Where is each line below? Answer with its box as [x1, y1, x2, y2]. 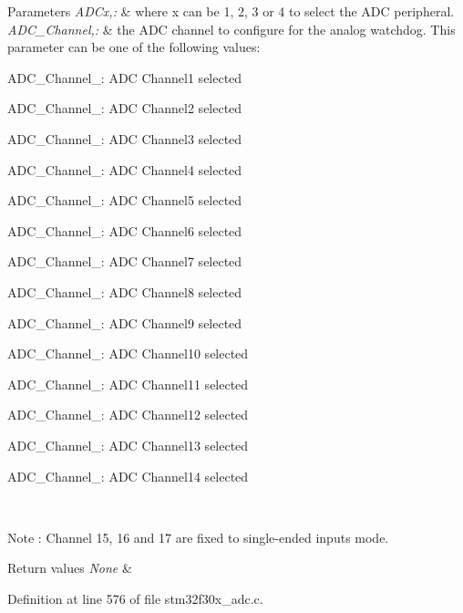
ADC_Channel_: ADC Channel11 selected [7, 374, 249, 393]
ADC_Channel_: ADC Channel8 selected [7, 282, 242, 301]
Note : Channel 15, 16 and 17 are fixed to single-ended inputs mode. [7, 527, 389, 546]
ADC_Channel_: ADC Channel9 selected [7, 313, 242, 332]
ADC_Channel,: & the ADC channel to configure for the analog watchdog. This [7, 19, 456, 38]
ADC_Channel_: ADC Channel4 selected [7, 160, 242, 179]
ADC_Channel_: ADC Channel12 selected [7, 405, 249, 424]
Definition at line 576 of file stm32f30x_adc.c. [7, 588, 263, 608]
